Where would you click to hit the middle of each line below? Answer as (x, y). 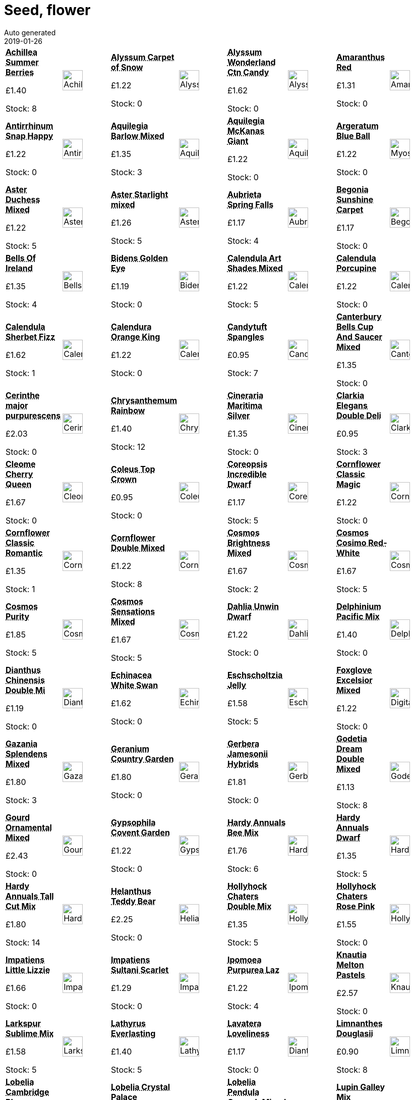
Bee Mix (243, 832)
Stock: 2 (243, 589)
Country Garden (142, 758)
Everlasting (133, 1033)
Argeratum (358, 125)
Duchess (23, 199)
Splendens (26, 753)
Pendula (243, 1092)
